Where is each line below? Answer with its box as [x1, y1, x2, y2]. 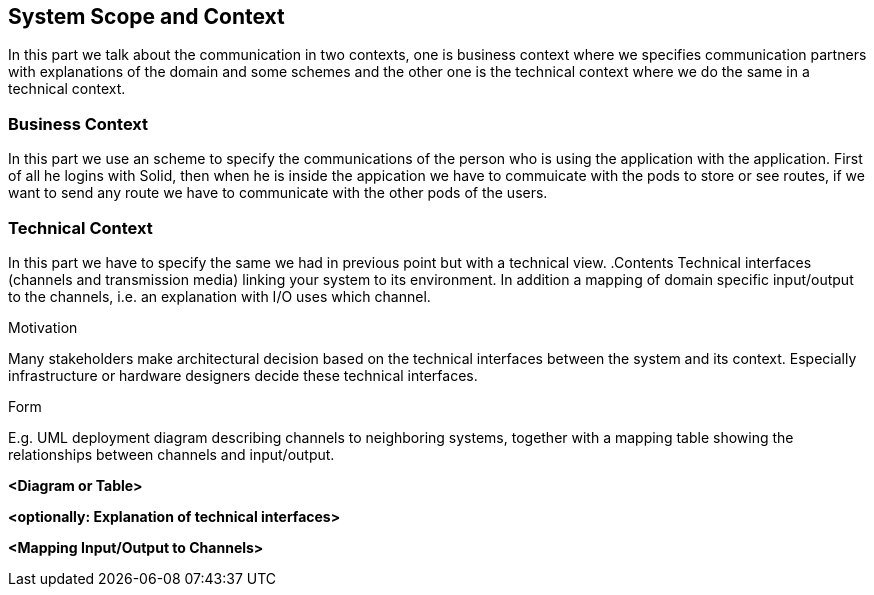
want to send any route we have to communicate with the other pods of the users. [8, 184, 548, 202]
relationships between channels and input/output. [8, 445, 335, 463]
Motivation [8, 318, 78, 336]
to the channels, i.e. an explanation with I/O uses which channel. [8, 287, 431, 305]
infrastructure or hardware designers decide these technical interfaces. [8, 366, 478, 384]
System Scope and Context [8, 4, 285, 29]
